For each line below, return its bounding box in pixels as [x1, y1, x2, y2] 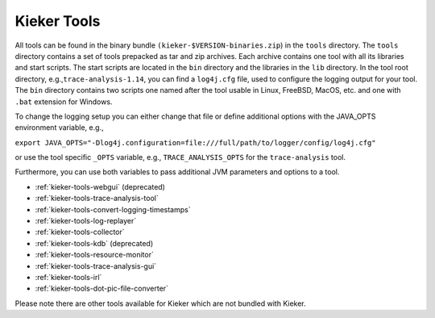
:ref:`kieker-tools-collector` [35, 227, 125, 237]
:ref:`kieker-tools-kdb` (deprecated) [35, 238, 154, 248]
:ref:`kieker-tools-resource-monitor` [35, 250, 155, 260]
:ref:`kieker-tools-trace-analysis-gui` [35, 261, 157, 270]
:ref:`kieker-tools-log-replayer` [35, 216, 137, 226]
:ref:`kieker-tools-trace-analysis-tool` [35, 194, 159, 203]
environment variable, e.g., [14, 123, 104, 132]
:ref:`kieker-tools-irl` [35, 272, 102, 282]
